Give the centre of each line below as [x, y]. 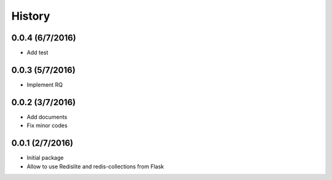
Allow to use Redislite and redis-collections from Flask [95, 166]
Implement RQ [45, 84]
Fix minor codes [47, 125]
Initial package [45, 158]
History [31, 16]
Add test [38, 53]
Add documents [47, 117]
